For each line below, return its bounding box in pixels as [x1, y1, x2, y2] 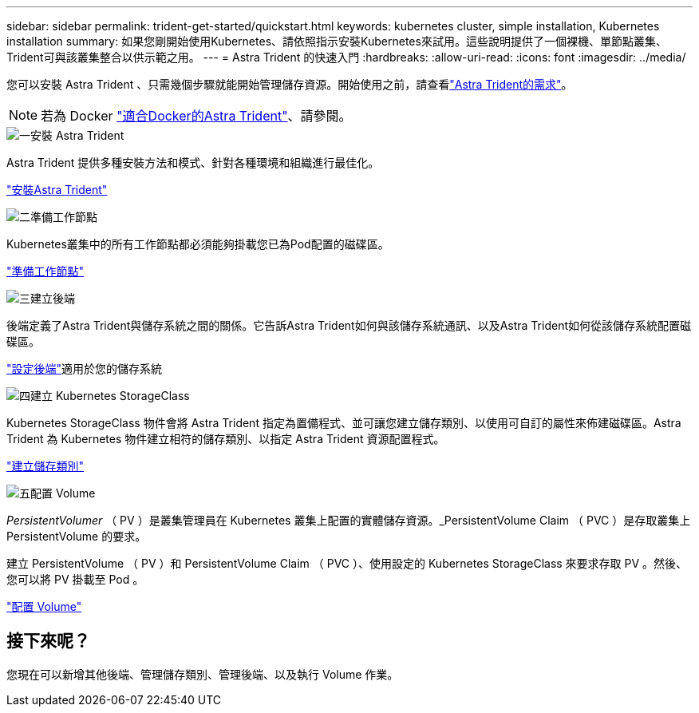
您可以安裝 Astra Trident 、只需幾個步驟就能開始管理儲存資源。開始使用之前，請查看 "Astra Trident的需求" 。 [6, 77, 573, 91]
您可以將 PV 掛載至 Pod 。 [6, 572, 144, 586]
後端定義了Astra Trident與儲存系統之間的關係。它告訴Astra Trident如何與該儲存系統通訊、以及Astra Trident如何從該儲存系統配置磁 [6, 319, 691, 332]
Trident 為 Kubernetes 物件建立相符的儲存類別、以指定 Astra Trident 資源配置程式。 [6, 432, 445, 446]
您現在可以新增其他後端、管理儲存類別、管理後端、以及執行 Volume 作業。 [6, 667, 399, 681]
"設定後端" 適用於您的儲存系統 [6, 362, 163, 375]
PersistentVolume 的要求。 [6, 529, 147, 543]
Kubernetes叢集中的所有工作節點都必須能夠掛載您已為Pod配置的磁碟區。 [6, 237, 389, 251]
